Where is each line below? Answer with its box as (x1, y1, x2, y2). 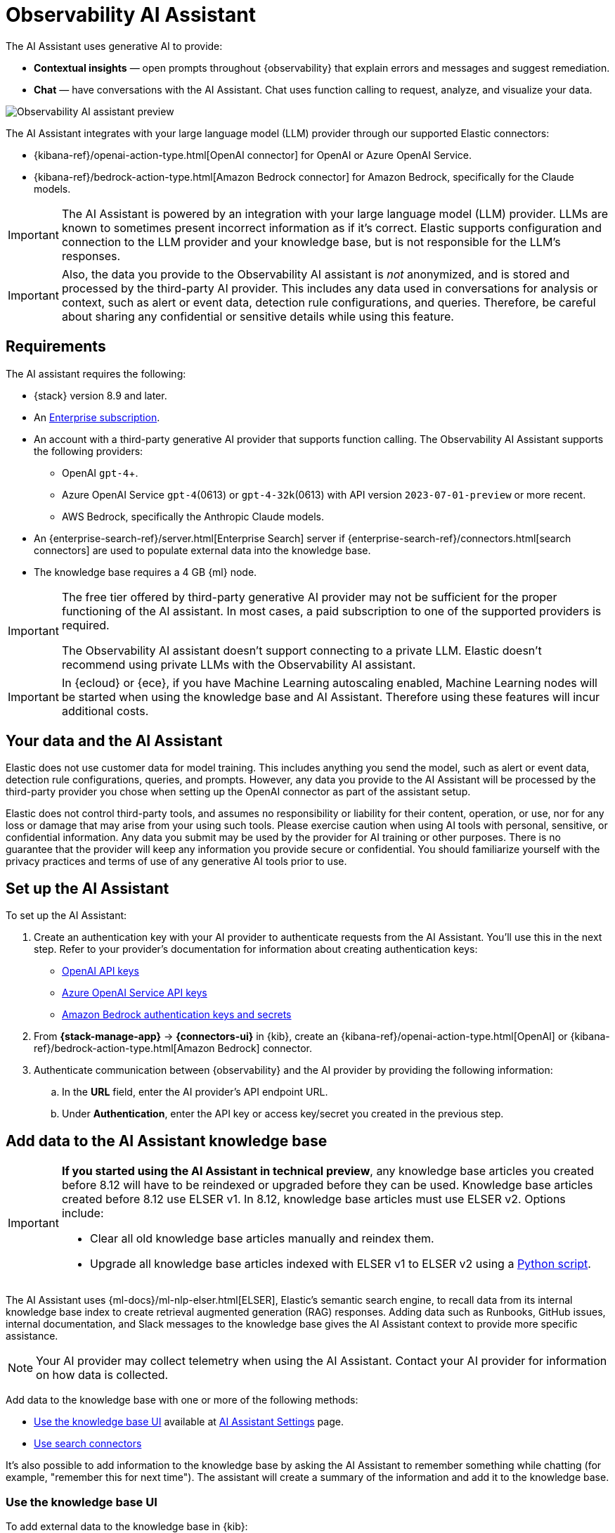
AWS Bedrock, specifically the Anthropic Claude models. (62, 510, 325, 522)
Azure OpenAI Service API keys (62, 987, 207, 999)
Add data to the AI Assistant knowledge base (6, 1131, 328, 1150)
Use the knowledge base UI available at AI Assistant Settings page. (34, 1416, 344, 1428)
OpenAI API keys (62, 965, 139, 977)
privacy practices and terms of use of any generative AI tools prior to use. (6, 855, 347, 868)
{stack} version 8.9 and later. (34, 389, 167, 402)
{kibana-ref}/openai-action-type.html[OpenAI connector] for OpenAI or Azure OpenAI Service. (34, 148, 472, 161)
